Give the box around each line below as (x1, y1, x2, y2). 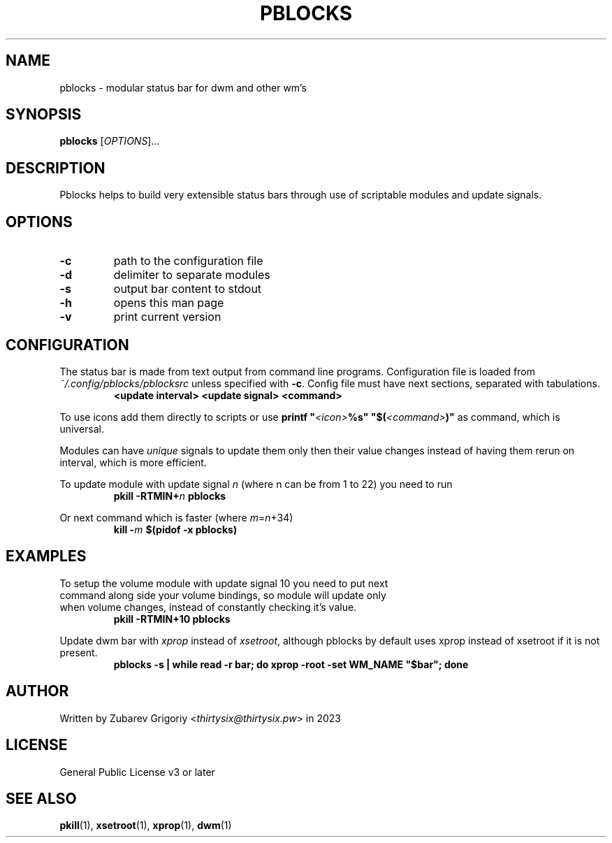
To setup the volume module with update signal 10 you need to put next (59, 577, 388, 589)
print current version (113, 310, 221, 324)
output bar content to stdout (113, 282, 262, 296)
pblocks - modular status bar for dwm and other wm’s (59, 81, 307, 94)
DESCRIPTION (6, 159, 105, 177)
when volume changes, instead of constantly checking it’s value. (59, 600, 357, 613)
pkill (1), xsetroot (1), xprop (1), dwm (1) (59, 819, 232, 832)
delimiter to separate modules (113, 268, 270, 282)
